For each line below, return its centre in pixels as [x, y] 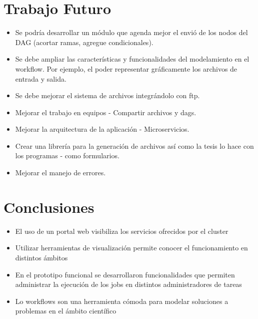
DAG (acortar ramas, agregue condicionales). [84, 42]
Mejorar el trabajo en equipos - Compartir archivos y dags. [106, 112]
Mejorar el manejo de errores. [60, 173]
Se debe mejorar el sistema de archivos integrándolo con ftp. [107, 95]
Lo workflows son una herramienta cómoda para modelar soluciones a [122, 301]
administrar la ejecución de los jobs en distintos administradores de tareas [128, 284]
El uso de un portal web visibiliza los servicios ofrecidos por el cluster [122, 231]
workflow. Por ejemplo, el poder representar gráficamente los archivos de [126, 68]
